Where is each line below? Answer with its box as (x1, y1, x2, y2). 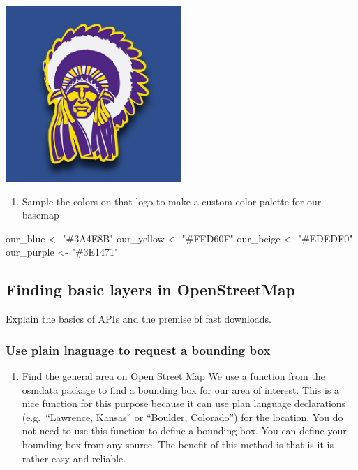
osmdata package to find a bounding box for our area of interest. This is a (22, 382, 340, 397)
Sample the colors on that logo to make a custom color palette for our (22, 193, 322, 208)
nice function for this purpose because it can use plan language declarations (22, 396, 346, 411)
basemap (22, 207, 59, 222)
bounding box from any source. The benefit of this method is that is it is (22, 436, 334, 451)
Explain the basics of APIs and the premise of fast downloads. (6, 311, 271, 326)
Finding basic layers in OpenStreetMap (6, 279, 295, 300)
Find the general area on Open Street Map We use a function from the (22, 368, 325, 383)
